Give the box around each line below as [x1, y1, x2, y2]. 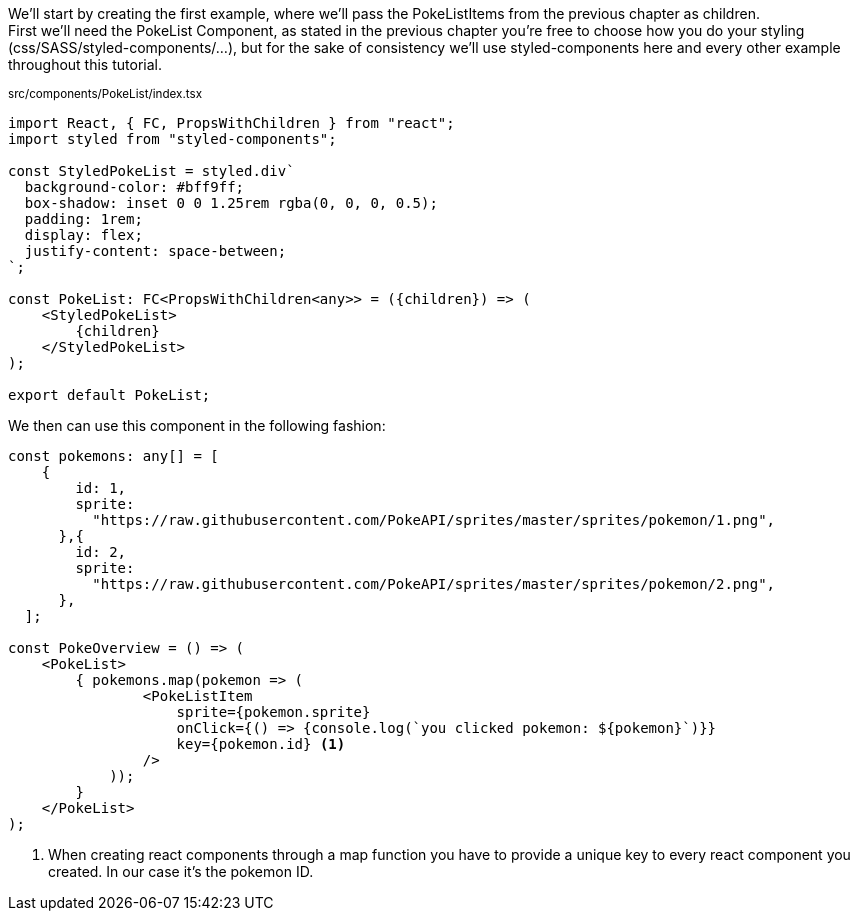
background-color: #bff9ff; [24, 179, 245, 195]
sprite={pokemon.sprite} [176, 704, 371, 720]
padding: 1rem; [24, 211, 143, 227]
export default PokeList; [8, 387, 211, 403]
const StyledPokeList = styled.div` [8, 163, 295, 179]
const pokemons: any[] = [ [8, 448, 219, 464]
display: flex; [24, 227, 143, 243]
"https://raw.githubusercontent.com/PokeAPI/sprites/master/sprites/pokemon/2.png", [92, 576, 776, 592]
